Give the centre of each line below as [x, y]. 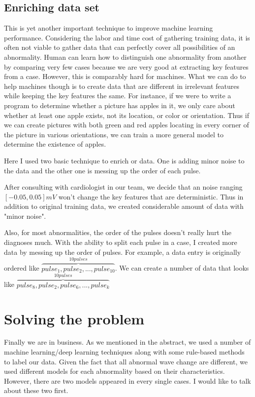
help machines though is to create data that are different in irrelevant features [122, 86]
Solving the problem [74, 318]
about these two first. [36, 390]
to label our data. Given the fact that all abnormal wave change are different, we [126, 361]
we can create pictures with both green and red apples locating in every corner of [127, 125]
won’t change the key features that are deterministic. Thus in [151, 196]
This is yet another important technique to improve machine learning [109, 28]
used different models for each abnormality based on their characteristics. [114, 371]
